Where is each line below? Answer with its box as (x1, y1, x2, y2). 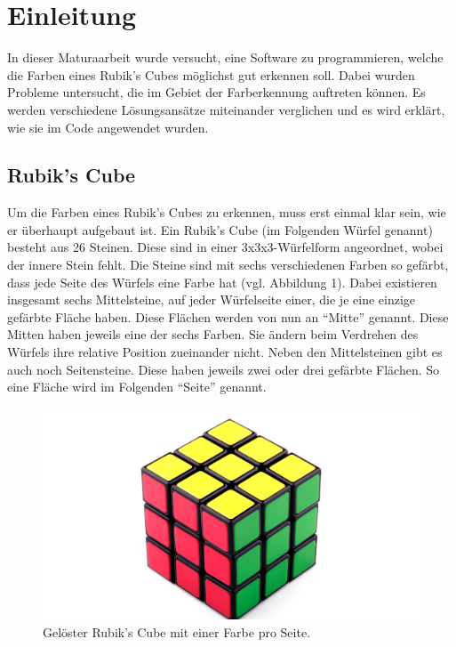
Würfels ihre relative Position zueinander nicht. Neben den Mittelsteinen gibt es (7, 343, 443, 361)
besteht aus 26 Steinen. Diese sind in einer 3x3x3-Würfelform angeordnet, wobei (7, 238, 444, 256)
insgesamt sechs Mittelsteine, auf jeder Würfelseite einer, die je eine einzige (7, 290, 416, 309)
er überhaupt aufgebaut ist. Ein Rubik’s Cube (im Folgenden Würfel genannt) (7, 220, 433, 239)
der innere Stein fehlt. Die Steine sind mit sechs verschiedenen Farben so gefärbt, (7, 255, 449, 274)
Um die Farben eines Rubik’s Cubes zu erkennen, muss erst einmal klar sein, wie (7, 203, 446, 222)
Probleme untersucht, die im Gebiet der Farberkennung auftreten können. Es (7, 83, 426, 101)
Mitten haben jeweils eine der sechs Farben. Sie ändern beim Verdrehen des (7, 325, 419, 344)
